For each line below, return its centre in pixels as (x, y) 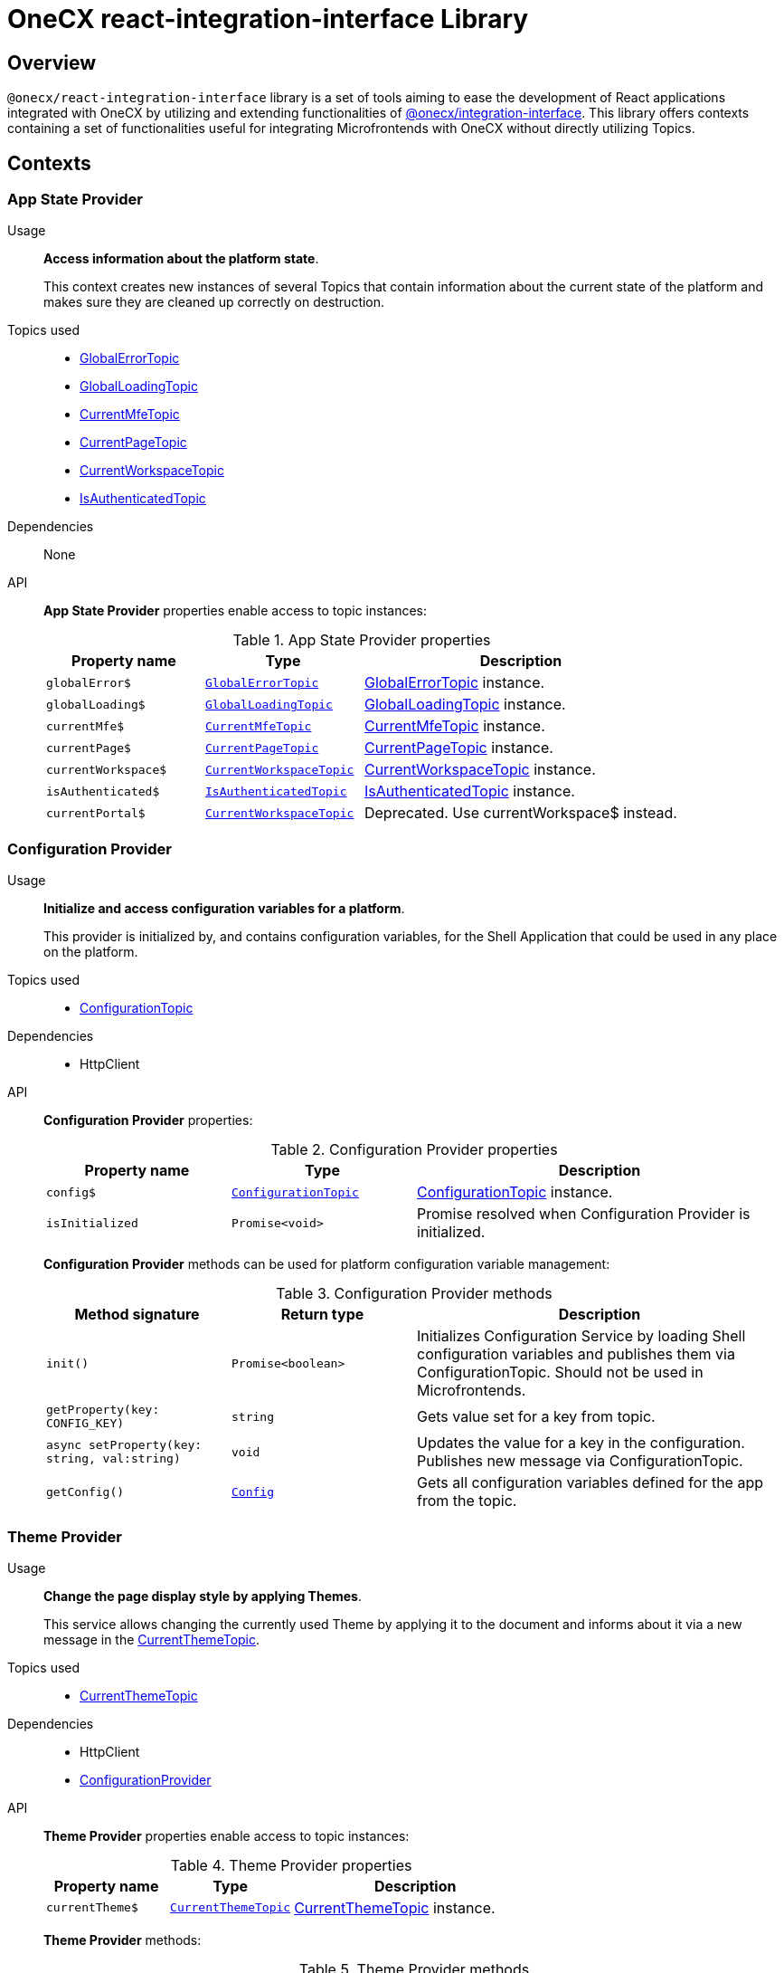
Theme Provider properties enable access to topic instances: (227, 1835)
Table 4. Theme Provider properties (291, 1865)
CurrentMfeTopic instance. (454, 726)
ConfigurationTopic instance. (515, 1192)
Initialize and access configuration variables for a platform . (224, 909)
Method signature (137, 1315)
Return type (322, 1315)
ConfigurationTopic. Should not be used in (560, 1373)
